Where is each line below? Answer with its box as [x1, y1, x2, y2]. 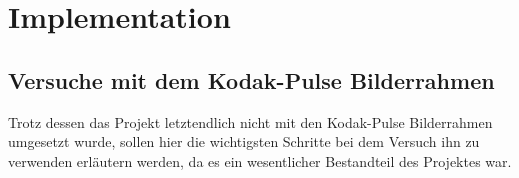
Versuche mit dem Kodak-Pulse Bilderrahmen [8, 64, 495, 95]
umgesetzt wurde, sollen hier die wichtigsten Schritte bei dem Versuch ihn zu [8, 131, 480, 152]
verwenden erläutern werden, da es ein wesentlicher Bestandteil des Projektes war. [8, 150, 512, 171]
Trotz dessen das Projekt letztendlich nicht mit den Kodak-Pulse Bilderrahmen [8, 111, 493, 132]
